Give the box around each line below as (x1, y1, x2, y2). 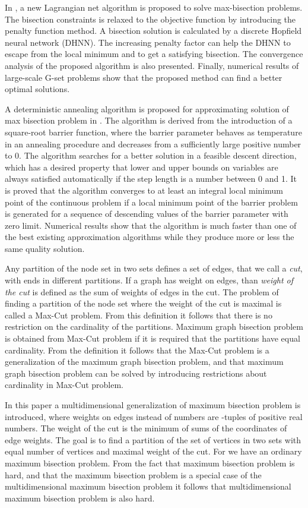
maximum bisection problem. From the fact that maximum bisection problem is (5, 456, 295, 469)
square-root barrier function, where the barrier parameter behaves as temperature (5, 125, 302, 138)
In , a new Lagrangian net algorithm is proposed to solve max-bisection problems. (5, 1, 303, 13)
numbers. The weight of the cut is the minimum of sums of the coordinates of (5, 422, 287, 434)
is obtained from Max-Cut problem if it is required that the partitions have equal (5, 332, 300, 345)
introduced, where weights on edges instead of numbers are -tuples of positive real (5, 410, 303, 422)
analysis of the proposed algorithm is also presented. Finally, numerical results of (5, 59, 299, 71)
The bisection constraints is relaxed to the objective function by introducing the (5, 12, 296, 25)
